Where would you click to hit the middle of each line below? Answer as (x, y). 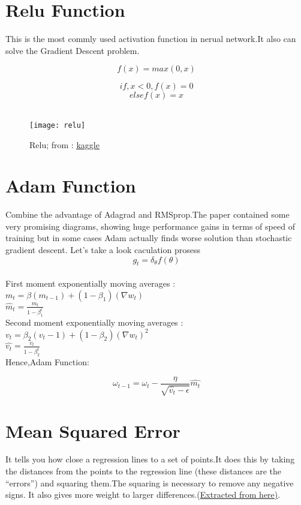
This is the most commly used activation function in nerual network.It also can (151, 39)
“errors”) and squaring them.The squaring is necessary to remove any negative (150, 483)
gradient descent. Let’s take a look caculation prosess (103, 250)
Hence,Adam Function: (47, 362)
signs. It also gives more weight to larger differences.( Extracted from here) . (143, 495)
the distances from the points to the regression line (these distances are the (143, 471)
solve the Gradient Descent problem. (73, 50)
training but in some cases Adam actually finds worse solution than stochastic (149, 238)
